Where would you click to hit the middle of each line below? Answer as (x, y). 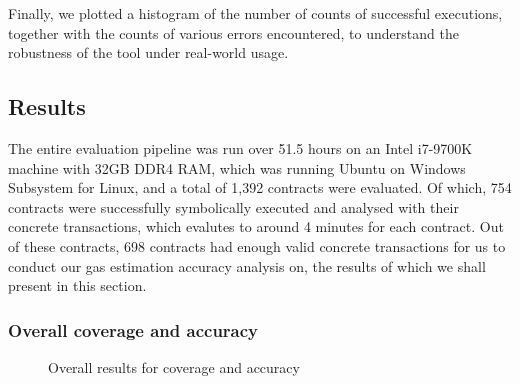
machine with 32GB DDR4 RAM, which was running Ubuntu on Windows (237, 167)
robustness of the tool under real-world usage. (148, 52)
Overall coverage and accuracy (133, 329)
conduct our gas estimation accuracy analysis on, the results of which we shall (247, 265)
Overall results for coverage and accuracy (174, 366)
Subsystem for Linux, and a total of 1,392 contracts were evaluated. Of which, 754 (260, 187)
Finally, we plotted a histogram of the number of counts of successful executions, (255, 13)
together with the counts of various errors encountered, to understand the (233, 32)
